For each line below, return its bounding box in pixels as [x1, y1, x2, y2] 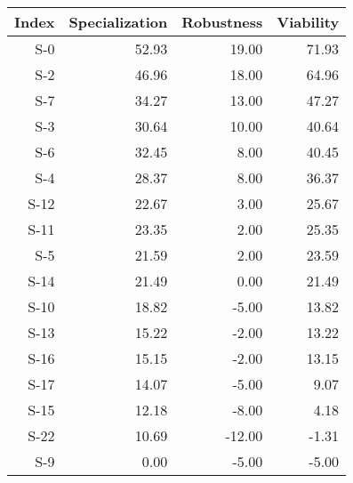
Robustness [181, 12, 263, 32]
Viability [277, 12, 340, 32]
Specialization [68, 12, 168, 32]
